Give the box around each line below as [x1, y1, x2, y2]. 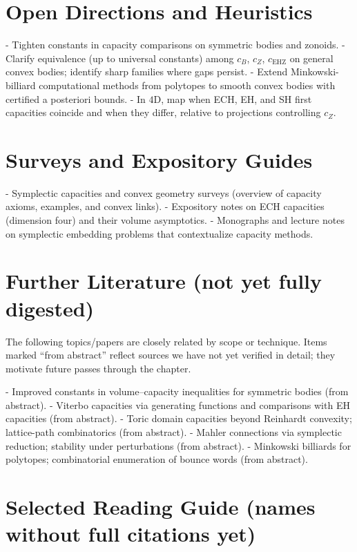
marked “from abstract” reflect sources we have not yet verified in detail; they [6, 348, 336, 362]
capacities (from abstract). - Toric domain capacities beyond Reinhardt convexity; [6, 411, 352, 426]
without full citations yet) [6, 520, 256, 548]
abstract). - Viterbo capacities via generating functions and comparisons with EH [6, 397, 350, 412]
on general [289, 50, 334, 65]
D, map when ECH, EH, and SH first [153, 91, 312, 106]
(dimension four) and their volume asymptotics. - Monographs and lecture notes [6, 213, 345, 227]
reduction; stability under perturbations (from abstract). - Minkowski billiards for [6, 438, 351, 453]
